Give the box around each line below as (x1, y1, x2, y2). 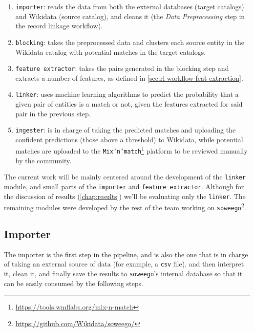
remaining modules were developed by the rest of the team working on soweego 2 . (4, 201, 246, 212)
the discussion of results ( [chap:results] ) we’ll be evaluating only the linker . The (4, 191, 246, 201)
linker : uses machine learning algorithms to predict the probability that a (15, 89, 239, 99)
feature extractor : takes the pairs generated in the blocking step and (15, 63, 229, 73)
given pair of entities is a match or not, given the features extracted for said (15, 99, 243, 109)
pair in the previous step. (15, 108, 91, 118)
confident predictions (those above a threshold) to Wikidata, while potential (15, 134, 243, 144)
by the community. (15, 155, 72, 165)
